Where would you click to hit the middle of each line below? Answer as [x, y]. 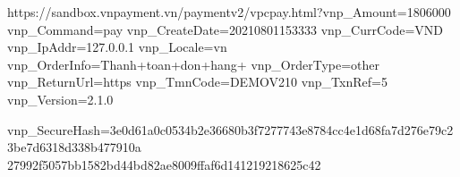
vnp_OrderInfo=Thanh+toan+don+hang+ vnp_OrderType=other [194, 64]
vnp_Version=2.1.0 [60, 99]
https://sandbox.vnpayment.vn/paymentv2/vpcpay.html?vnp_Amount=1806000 [229, 12]
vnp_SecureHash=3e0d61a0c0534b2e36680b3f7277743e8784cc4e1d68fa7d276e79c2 [230, 129]
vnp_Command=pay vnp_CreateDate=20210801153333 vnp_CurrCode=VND [226, 29]
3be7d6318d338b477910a [74, 147]
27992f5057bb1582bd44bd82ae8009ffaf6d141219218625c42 [164, 164]
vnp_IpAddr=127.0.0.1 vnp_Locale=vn [117, 47]
